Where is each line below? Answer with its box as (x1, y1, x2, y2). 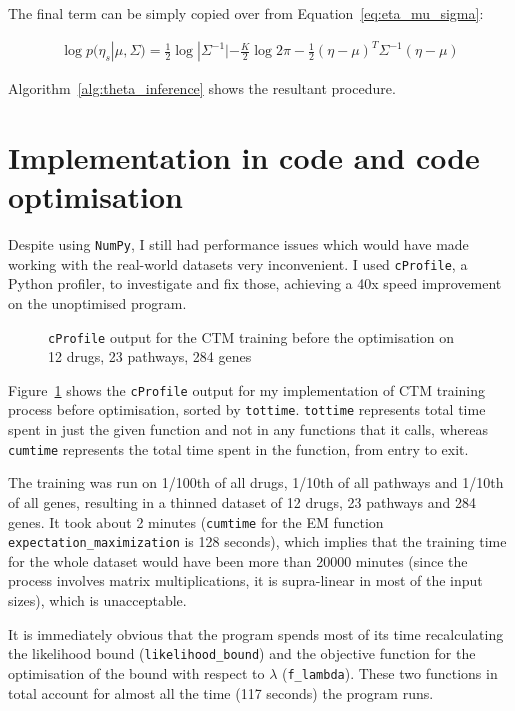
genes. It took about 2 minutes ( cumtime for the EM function (8, 511, 384, 532)
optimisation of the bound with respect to (8, 662, 265, 683)
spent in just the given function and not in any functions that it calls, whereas (8, 419, 488, 440)
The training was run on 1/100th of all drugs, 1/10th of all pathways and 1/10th (8, 472, 504, 493)
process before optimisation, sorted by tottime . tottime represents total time (8, 399, 486, 420)
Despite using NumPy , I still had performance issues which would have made (8, 234, 469, 255)
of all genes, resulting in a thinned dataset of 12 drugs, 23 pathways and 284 (8, 491, 476, 512)
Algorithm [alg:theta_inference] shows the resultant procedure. (8, 78, 396, 99)
